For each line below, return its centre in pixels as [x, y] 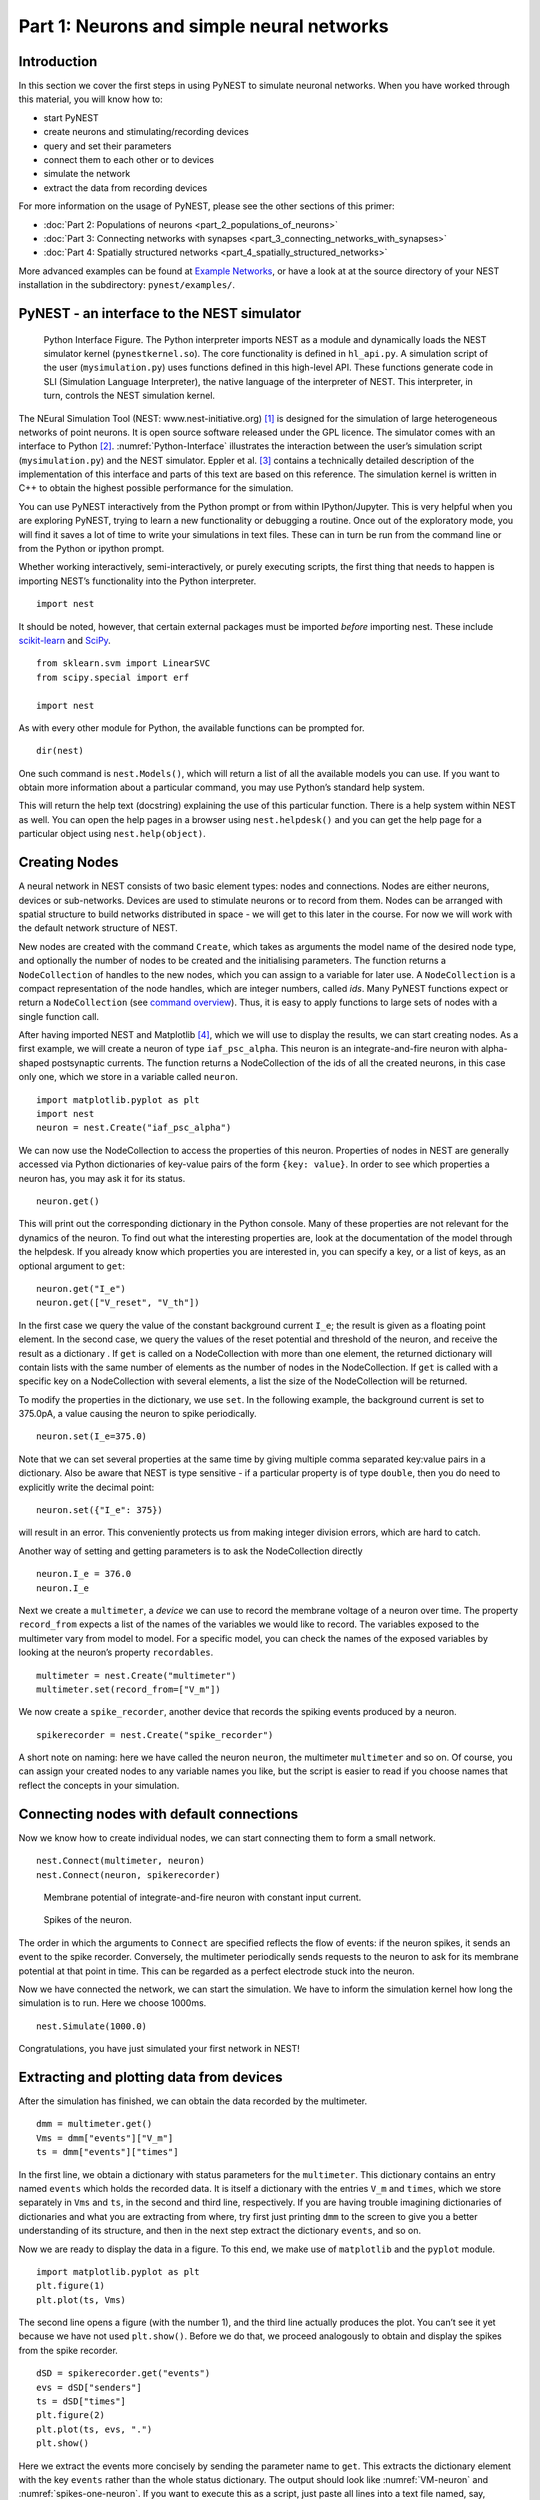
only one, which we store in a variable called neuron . [128, 1077]
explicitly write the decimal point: [86, 1487]
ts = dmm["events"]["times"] [107, 2152]
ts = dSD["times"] [81, 2401]
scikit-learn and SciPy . [65, 640]
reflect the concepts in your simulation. [99, 1785]
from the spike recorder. [68, 2350]
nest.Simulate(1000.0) [92, 2026]
